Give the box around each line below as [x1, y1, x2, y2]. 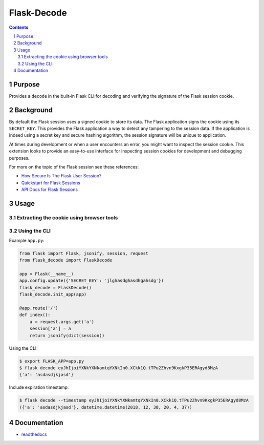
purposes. [9, 155, 30, 161]
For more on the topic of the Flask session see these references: [9, 164, 139, 170]
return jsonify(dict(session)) [29, 333, 105, 338]
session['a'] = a [29, 326, 71, 332]
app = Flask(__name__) [19, 271, 74, 277]
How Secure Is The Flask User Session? [21, 173, 102, 179]
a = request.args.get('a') [29, 319, 95, 324]
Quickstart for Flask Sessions [21, 180, 81, 186]
